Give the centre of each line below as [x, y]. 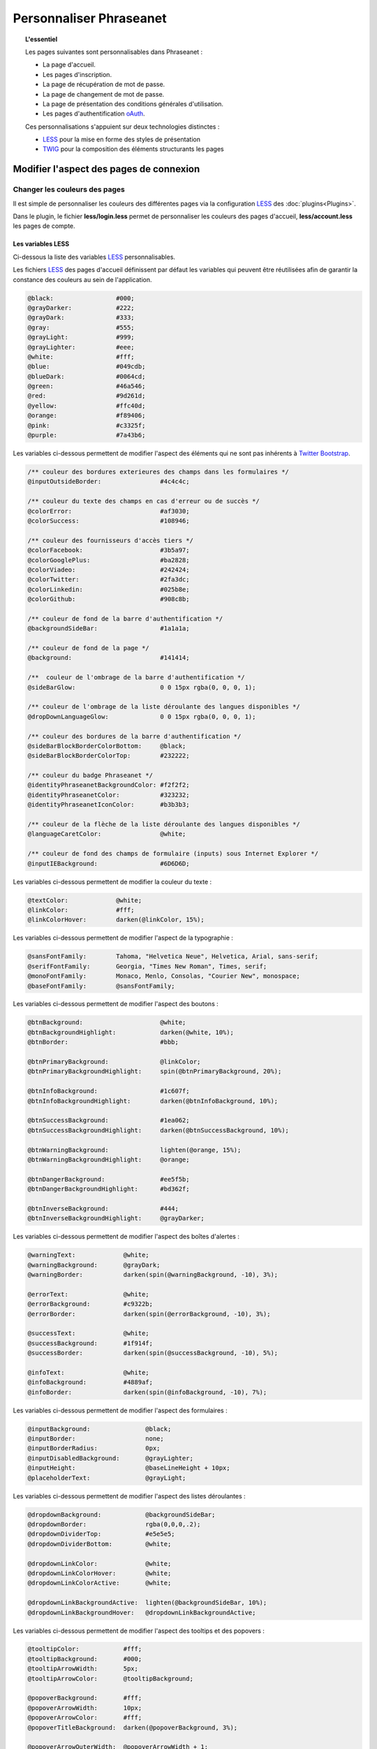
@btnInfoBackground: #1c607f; [109, 1091]
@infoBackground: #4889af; [90, 1382]
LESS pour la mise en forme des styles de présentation [121, 139]
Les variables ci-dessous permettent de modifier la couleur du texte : [112, 881]
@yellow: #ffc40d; [87, 405]
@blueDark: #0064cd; [87, 376]
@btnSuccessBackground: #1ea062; [109, 1120]
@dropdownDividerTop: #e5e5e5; [101, 1534]
